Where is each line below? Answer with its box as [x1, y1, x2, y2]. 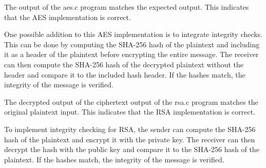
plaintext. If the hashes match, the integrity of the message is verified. [4, 154, 224, 164]
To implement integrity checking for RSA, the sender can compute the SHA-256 [4, 123, 256, 134]
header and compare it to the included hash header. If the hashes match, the [4, 69, 245, 80]
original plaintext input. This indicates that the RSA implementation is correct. [4, 106, 256, 117]
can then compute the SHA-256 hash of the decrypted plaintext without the [4, 59, 244, 69]
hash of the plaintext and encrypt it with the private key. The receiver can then [4, 134, 255, 144]
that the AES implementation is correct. [4, 11, 131, 22]
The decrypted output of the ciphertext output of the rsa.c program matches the [4, 96, 258, 107]
